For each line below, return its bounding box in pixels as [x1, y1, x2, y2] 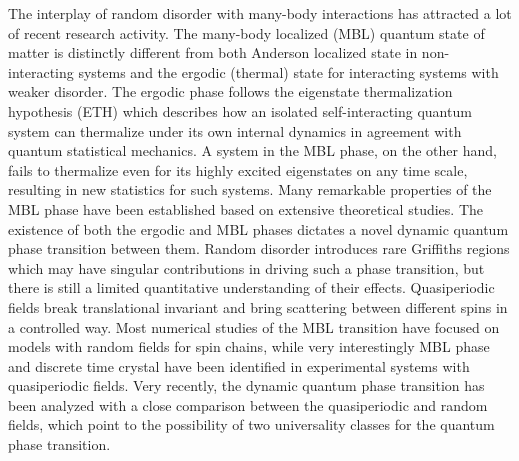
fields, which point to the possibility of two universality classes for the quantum [8, 414, 495, 435]
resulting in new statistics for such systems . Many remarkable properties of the [8, 179, 492, 200]
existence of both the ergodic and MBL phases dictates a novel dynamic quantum [8, 218, 509, 239]
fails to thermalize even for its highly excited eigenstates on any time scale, [8, 159, 468, 180]
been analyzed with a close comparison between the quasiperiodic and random [8, 394, 488, 415]
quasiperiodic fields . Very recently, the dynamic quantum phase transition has [8, 375, 485, 396]
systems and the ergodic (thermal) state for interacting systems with [78, 61, 499, 82]
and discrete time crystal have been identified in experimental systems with [8, 355, 470, 376]
